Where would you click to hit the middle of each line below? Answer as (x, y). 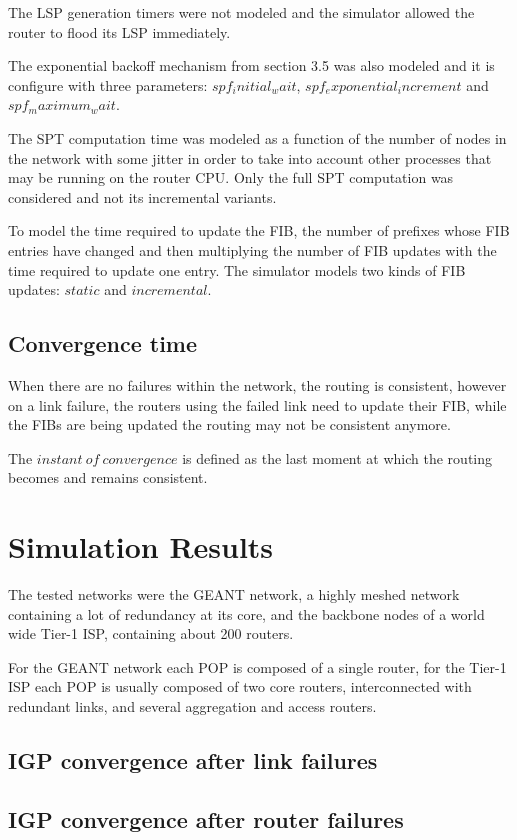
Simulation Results (141, 546)
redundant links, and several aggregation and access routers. (192, 705)
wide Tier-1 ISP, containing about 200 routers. (151, 633)
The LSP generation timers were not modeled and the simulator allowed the (241, 12)
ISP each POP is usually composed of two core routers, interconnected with (240, 686)
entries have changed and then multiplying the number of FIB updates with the (252, 249)
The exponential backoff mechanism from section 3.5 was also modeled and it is (251, 65)
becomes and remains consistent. (108, 477)
